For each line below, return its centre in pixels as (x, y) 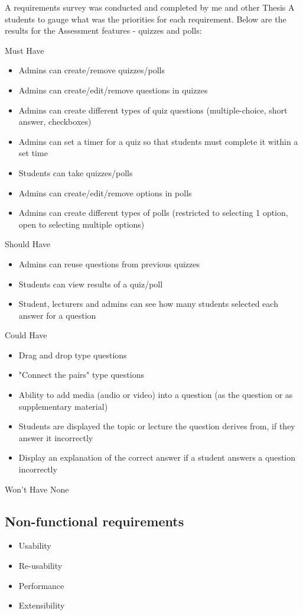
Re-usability (40, 566)
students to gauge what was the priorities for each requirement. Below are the (146, 19)
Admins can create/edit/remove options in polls (105, 192)
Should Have (28, 244)
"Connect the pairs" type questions (81, 375)
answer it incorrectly (56, 437)
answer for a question (57, 315)
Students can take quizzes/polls (76, 172)
